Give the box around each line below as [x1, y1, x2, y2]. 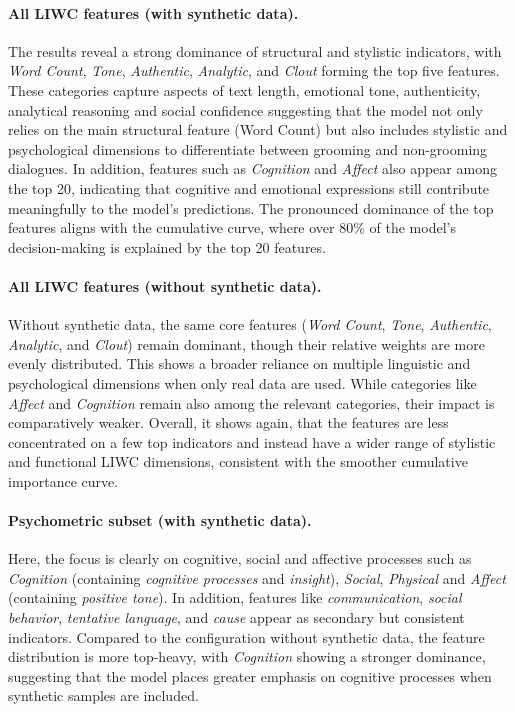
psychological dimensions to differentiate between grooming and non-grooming [8, 138, 488, 159]
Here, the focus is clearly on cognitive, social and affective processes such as [8, 548, 472, 569]
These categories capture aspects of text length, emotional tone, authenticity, [8, 79, 481, 100]
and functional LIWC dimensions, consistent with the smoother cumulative [8, 451, 468, 472]
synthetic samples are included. [8, 685, 199, 706]
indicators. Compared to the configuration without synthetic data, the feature [8, 626, 485, 647]
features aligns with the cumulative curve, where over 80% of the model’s [8, 217, 456, 238]
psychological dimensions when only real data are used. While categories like [8, 372, 477, 393]
